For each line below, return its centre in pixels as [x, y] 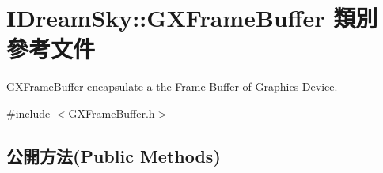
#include [28, 113]
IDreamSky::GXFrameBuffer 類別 [192, 18]
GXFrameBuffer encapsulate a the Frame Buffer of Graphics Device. [172, 86]
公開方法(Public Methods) [114, 155]
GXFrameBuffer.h [112, 113]
